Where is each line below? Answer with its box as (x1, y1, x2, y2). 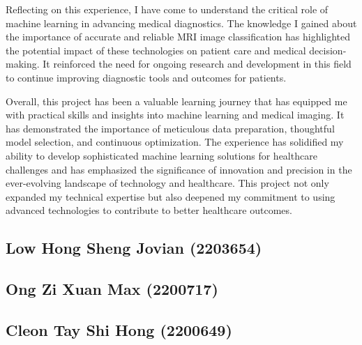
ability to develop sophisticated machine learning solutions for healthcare (6, 148, 317, 162)
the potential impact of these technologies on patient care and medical (6, 43, 306, 57)
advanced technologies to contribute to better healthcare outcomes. (6, 203, 292, 217)
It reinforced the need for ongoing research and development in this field (43, 56, 352, 71)
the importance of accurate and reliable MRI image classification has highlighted (6, 29, 351, 44)
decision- (309, 43, 347, 57)
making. (6, 56, 40, 71)
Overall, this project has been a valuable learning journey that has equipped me (6, 93, 347, 108)
